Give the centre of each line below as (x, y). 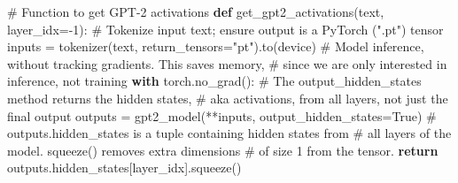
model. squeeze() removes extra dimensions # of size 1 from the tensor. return (223, 150)
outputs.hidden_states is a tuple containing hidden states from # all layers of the (229, 133)
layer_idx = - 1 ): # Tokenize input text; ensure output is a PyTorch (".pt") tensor (225, 29)
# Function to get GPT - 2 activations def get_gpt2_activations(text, (196, 11)
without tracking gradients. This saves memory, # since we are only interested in (227, 63)
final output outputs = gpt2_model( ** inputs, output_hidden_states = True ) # (222, 115)
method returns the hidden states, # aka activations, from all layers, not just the (228, 98)
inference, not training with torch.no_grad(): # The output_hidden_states (214, 81)
